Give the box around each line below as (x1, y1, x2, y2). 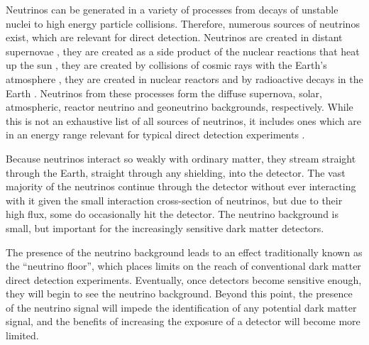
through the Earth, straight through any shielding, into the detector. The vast (6, 165, 346, 180)
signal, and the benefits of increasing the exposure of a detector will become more (6, 314, 360, 329)
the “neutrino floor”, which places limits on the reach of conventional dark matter (6, 258, 361, 273)
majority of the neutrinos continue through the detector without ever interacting (6, 179, 356, 194)
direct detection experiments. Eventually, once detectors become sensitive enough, (6, 272, 362, 287)
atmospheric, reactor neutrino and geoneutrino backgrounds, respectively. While (6, 99, 353, 114)
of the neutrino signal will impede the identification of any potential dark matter (6, 300, 357, 314)
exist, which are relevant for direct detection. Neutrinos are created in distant (6, 30, 343, 45)
